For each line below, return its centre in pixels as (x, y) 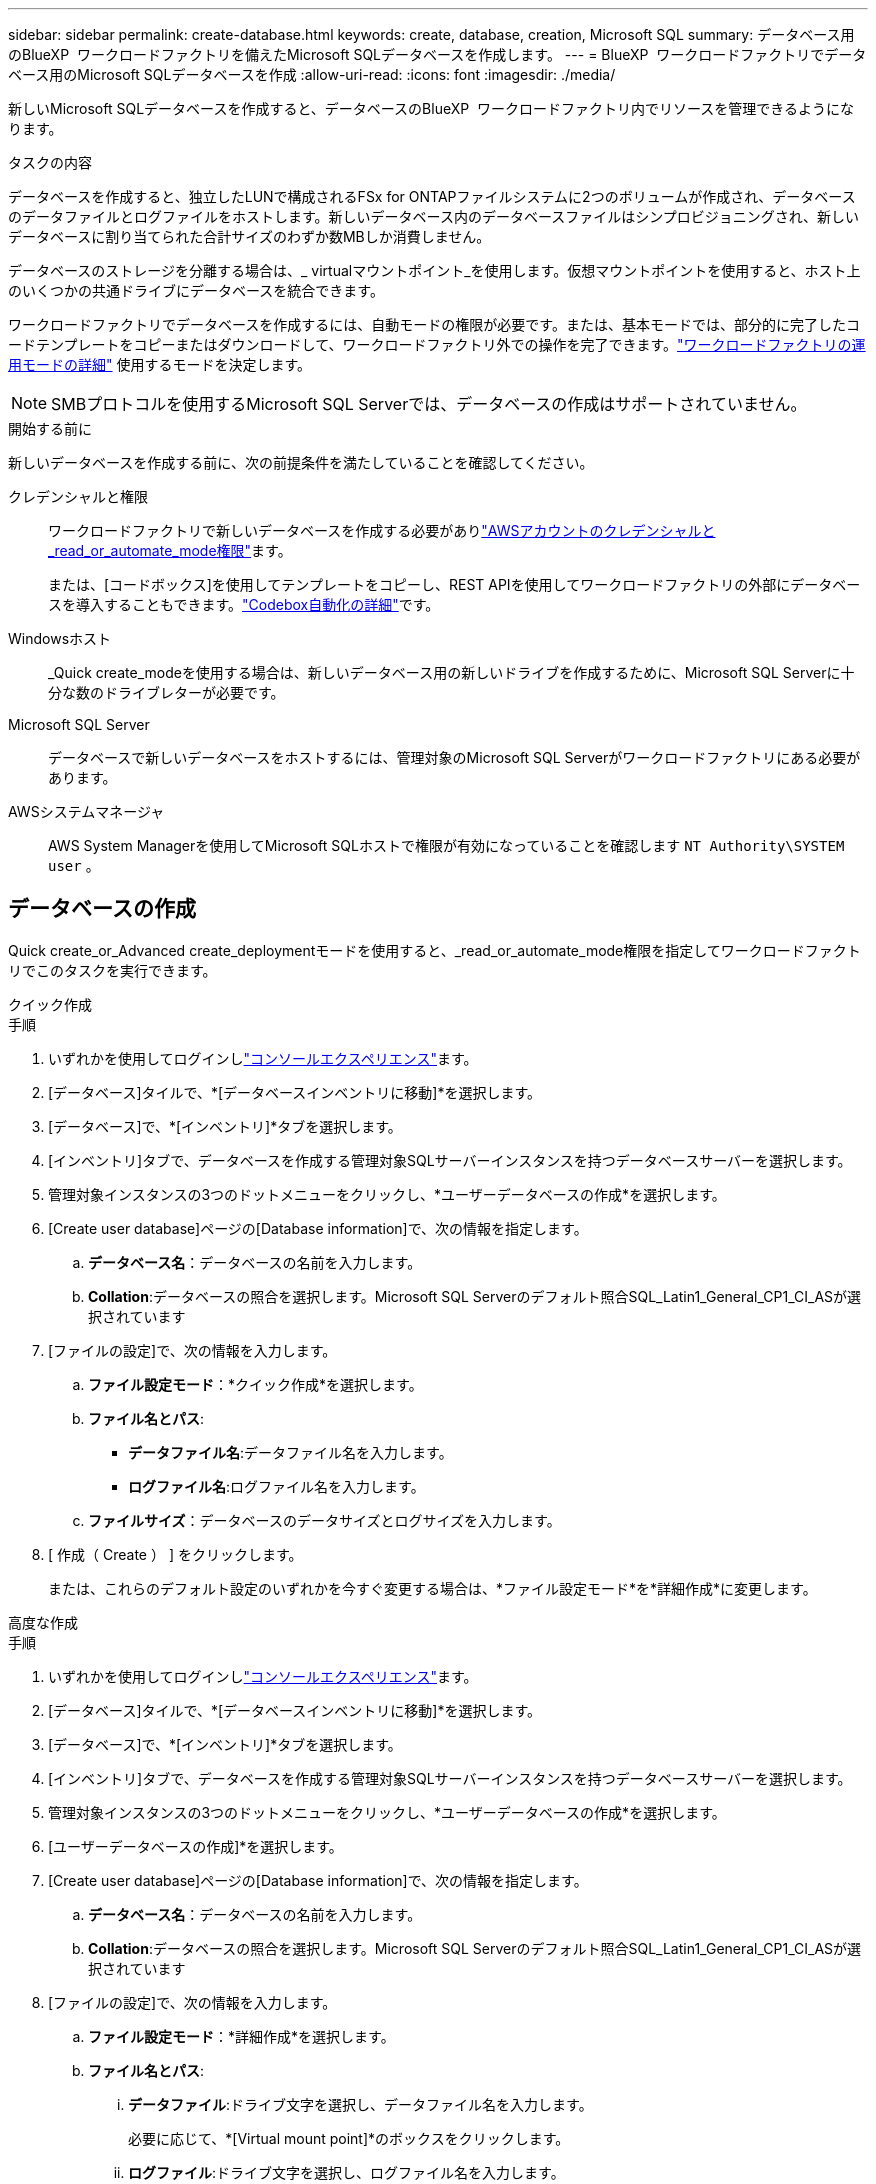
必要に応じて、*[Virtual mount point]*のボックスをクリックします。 (349, 2138)
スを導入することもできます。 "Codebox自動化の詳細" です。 (244, 604)
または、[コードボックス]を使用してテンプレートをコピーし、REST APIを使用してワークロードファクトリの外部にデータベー (454, 584)
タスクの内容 (50, 162)
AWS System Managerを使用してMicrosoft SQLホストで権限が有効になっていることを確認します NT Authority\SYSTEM (446, 845)
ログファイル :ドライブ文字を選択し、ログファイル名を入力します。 (346, 2172)
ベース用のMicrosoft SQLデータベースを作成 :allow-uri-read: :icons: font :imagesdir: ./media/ (312, 74)
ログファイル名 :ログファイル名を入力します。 (276, 1486)
